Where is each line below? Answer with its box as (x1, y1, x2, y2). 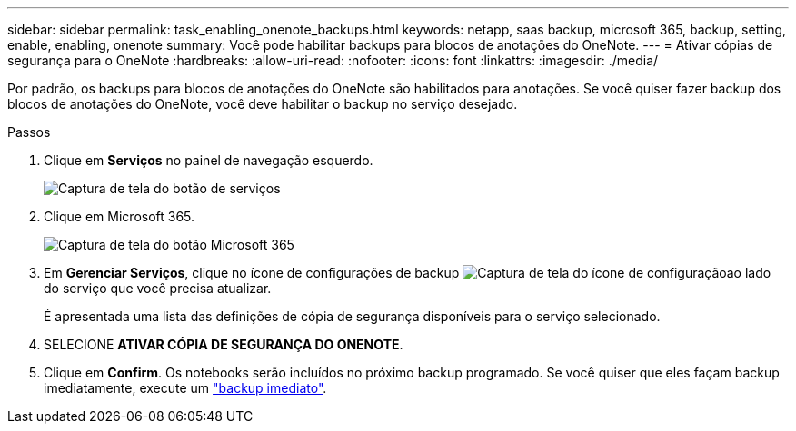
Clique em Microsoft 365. (44, 209, 195, 224)
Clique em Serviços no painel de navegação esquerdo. (44, 152, 373, 168)
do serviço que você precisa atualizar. (44, 280, 272, 296)
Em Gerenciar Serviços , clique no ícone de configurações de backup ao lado (44, 265, 771, 280)
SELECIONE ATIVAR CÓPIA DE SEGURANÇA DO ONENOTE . (44, 337, 403, 352)
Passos (7, 124, 51, 140)
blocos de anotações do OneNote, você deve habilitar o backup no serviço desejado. (7, 96, 518, 112)
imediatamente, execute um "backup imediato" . (44, 380, 327, 396)
